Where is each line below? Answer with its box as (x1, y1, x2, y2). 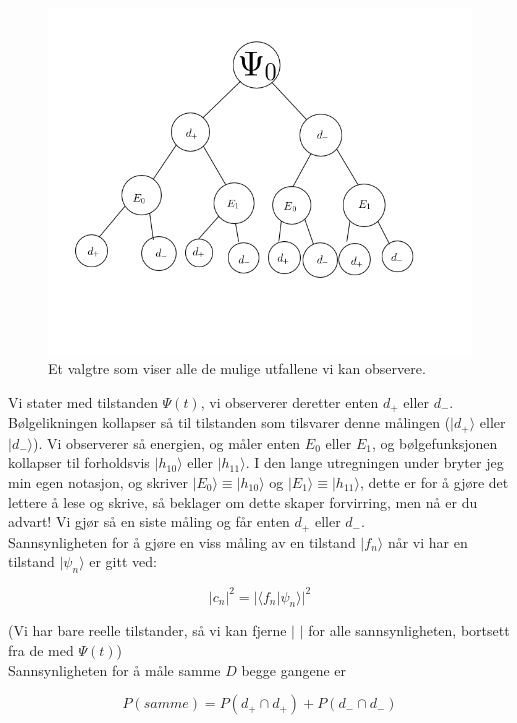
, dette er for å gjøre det (359, 472, 509, 493)
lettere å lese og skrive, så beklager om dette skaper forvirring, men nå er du (8, 491, 478, 512)
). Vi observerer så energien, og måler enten (33, 432, 301, 453)
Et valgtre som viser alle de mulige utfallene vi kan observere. (48, 358, 426, 379)
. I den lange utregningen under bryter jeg (245, 452, 504, 473)
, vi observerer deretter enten (200, 391, 379, 412)
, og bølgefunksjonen (371, 432, 498, 453)
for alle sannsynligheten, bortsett (308, 620, 510, 641)
